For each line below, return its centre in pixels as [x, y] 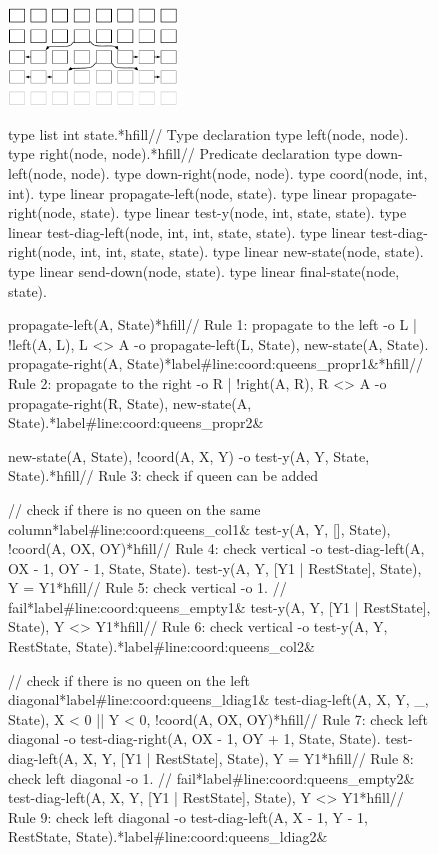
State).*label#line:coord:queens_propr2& [136, 422]
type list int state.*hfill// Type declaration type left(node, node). [208, 133]
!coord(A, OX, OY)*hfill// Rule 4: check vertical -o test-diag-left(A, [216, 548]
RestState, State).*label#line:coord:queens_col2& [161, 646]
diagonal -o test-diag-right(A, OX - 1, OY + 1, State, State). [194, 738]
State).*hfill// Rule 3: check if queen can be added [163, 475]
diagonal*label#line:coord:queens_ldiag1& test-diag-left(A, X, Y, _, [218, 699]
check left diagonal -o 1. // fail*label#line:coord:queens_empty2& [211, 777]
